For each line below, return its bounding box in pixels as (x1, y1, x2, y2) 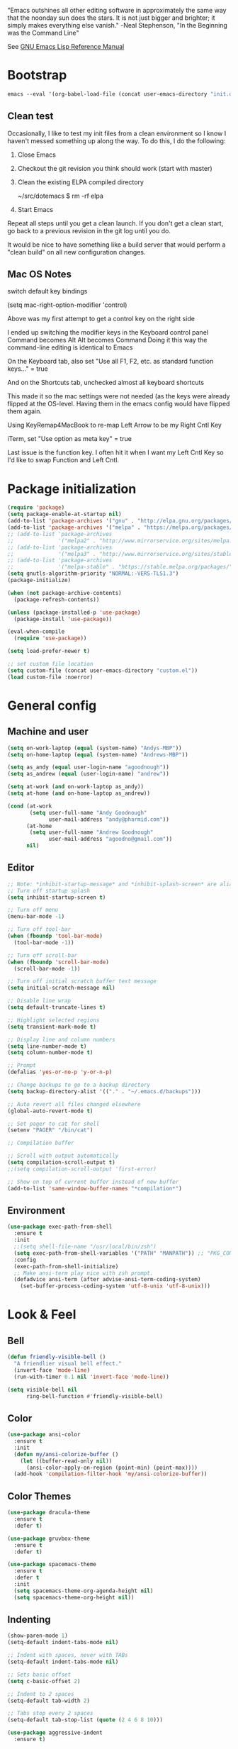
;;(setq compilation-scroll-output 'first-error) (7, 1166, 157, 1173)
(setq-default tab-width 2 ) (7, 1697, 91, 1704)
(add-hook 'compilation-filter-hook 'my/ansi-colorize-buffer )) (13, 1470, 208, 1477)
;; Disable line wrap (7, 998, 72, 1005)
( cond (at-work (7, 803, 52, 810)
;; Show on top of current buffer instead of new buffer (7, 1178, 179, 1185)
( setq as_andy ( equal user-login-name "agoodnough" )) (7, 764, 170, 771)
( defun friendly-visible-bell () (7, 1353, 106, 1360)
